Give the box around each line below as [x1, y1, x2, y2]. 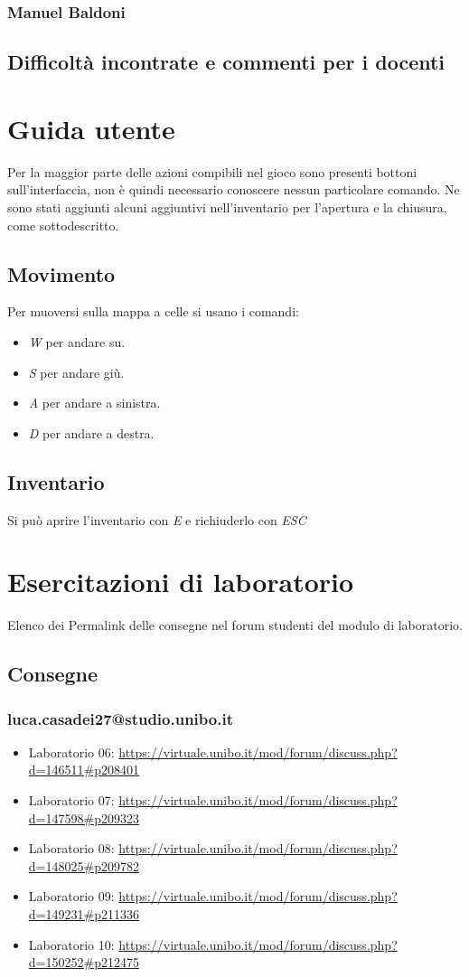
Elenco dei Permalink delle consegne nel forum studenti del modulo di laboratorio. [7, 615, 463, 634]
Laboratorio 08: [28, 839, 115, 858]
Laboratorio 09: [28, 887, 115, 906]
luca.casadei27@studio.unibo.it [7, 707, 233, 729]
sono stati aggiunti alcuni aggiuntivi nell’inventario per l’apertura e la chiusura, [7, 197, 447, 216]
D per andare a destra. [28, 423, 155, 442]
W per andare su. [28, 332, 126, 351]
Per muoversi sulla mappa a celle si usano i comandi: [7, 302, 299, 321]
